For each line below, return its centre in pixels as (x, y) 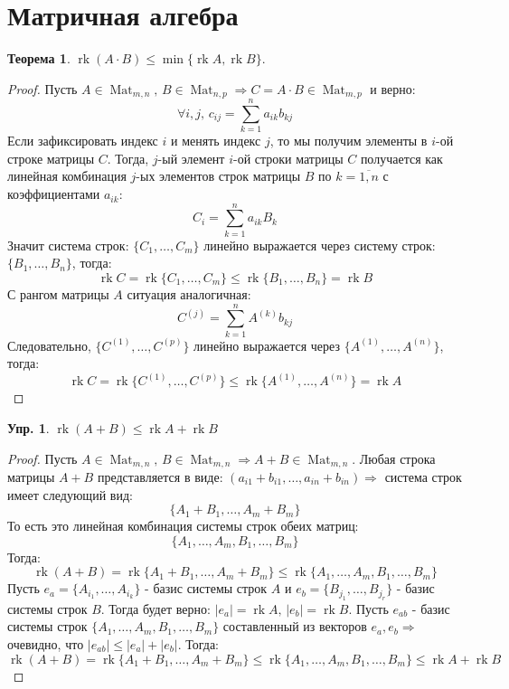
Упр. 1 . (28, 427)
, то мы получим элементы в (349, 141)
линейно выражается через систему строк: (320, 245)
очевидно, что (46, 643)
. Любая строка (394, 458)
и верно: (393, 88)
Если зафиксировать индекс (83, 141)
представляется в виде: (160, 476)
